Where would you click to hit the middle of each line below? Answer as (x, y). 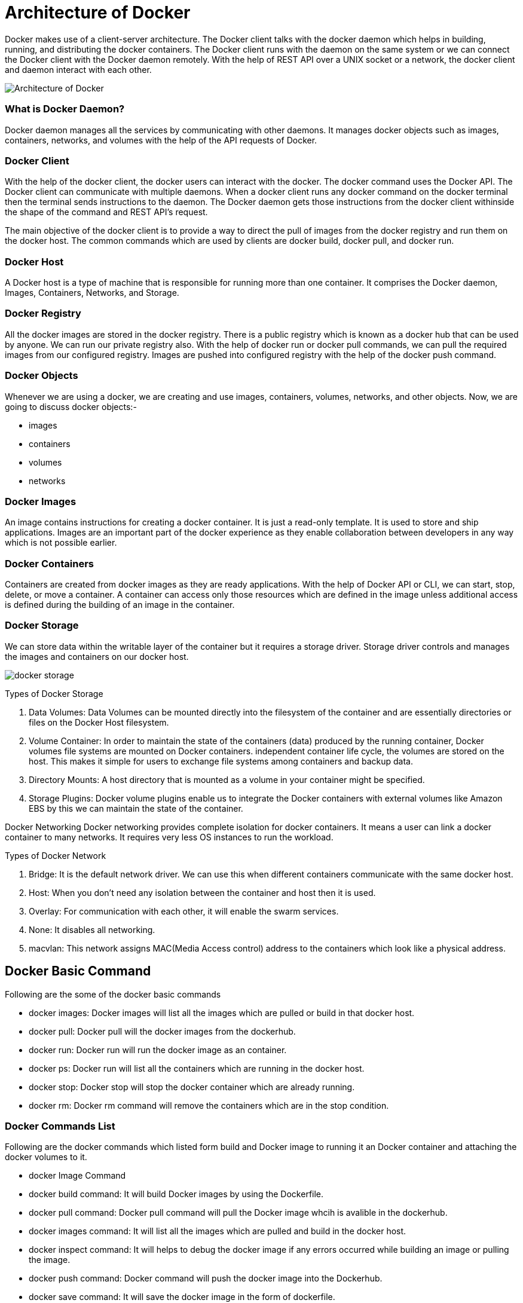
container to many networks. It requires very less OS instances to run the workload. (169, 837)
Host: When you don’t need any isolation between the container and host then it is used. (202, 892)
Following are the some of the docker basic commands (113, 994)
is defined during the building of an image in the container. (120, 605)
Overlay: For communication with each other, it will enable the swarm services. (184, 911)
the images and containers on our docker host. (97, 656)
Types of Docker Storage (54, 693)
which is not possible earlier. (61, 543)
